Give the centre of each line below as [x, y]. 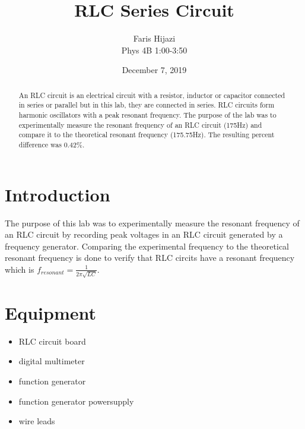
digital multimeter [52, 361]
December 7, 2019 [154, 70]
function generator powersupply [76, 401]
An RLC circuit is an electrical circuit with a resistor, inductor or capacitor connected [152, 95]
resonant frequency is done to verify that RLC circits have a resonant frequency [150, 258]
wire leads [37, 421]
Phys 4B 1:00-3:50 [154, 50]
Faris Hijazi [154, 38]
